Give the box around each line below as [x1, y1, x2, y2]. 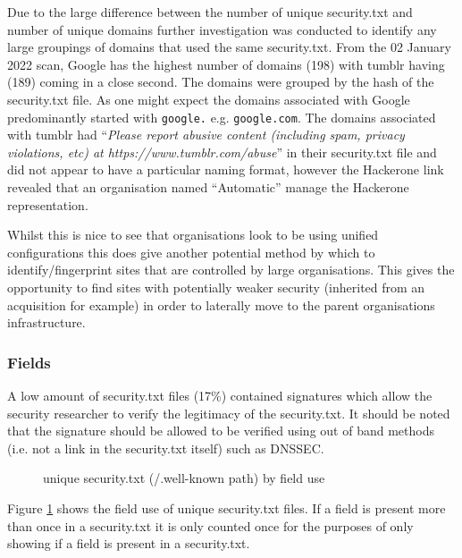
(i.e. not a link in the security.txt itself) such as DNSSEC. [7, 438, 324, 457]
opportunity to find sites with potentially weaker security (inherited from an [7, 277, 425, 296]
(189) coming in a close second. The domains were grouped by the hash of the [7, 72, 434, 91]
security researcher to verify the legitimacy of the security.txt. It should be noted [7, 403, 450, 422]
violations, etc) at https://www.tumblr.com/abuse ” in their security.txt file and [7, 142, 437, 161]
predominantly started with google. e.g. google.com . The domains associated [7, 107, 436, 126]
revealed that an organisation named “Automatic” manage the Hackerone [7, 178, 409, 196]
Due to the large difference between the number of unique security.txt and [7, 3, 413, 21]
